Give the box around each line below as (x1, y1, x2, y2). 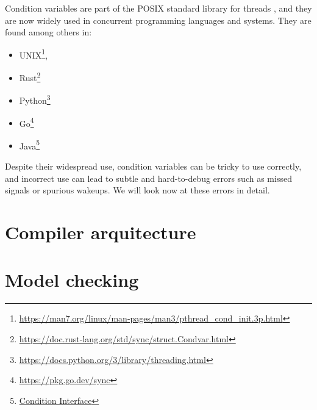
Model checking (5, 267, 139, 292)
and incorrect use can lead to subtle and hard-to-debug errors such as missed (5, 171, 292, 184)
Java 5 (19, 137, 40, 152)
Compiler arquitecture (5, 220, 196, 244)
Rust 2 (19, 70, 41, 84)
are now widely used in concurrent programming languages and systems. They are (5, 13, 312, 26)
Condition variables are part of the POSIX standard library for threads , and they (5, 2, 312, 14)
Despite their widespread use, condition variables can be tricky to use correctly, (5, 160, 302, 173)
